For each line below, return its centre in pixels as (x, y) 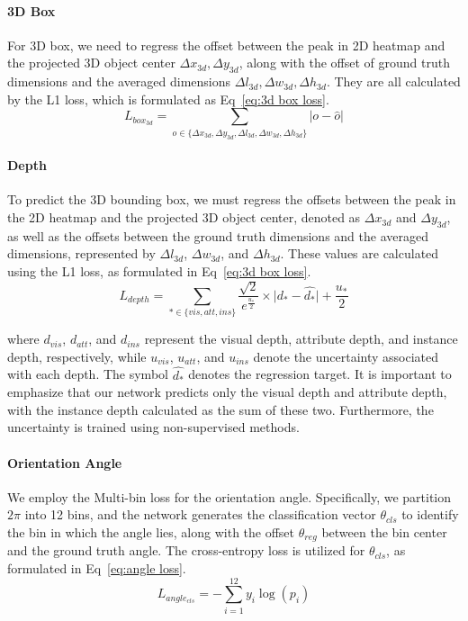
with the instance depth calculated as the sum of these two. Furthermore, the (220, 409)
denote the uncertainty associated (346, 356)
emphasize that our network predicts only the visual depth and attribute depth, (227, 392)
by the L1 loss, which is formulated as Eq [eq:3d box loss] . (168, 99)
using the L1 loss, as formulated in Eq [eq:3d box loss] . (159, 271)
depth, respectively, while (77, 356)
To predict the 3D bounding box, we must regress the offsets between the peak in (232, 199)
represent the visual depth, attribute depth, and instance (301, 339)
